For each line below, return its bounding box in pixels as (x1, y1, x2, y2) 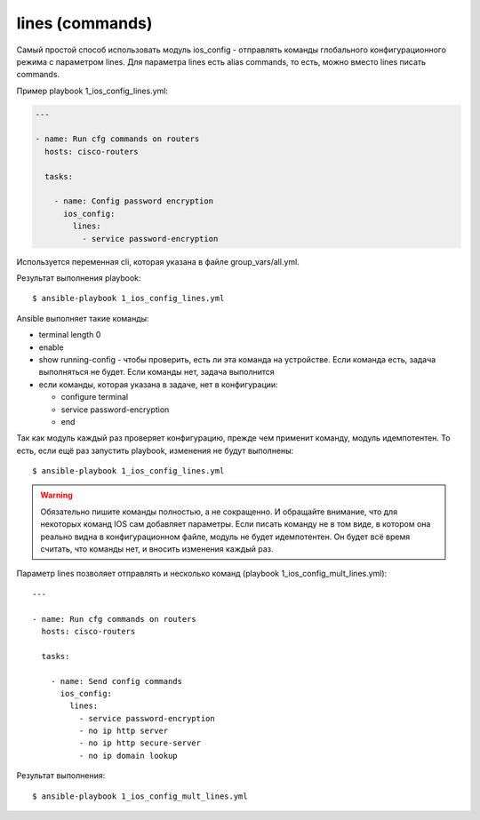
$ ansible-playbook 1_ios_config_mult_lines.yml (32, 791, 248, 801)
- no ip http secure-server (78, 738, 202, 748)
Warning (40, 490, 73, 501)
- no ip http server (78, 726, 169, 736)
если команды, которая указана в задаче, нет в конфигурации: (38, 378, 279, 390)
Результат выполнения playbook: (16, 272, 141, 283)
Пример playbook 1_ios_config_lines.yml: (16, 85, 169, 96)
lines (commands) (16, 13, 153, 33)
